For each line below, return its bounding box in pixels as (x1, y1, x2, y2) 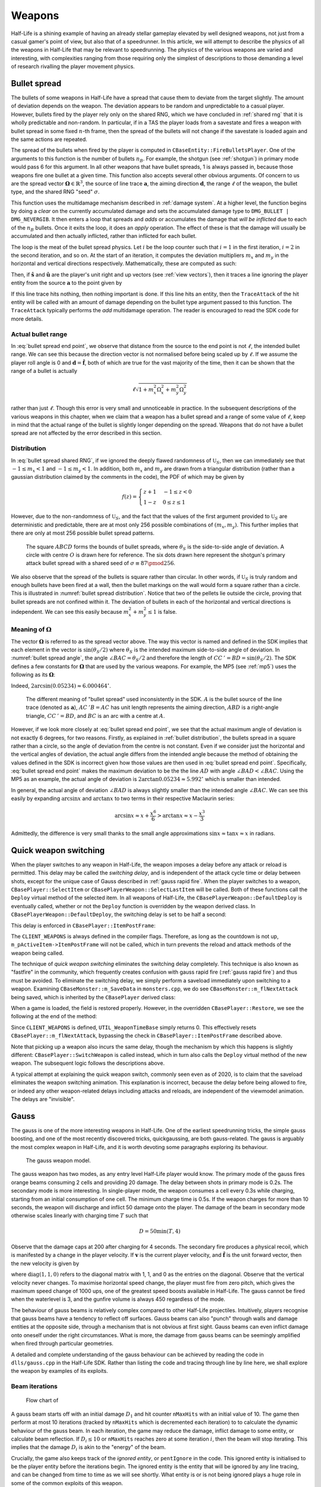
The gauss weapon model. (26, 1157, 92, 1164)
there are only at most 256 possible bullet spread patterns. (11, 529, 155, 537)
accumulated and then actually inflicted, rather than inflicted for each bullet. (11, 233, 197, 240)
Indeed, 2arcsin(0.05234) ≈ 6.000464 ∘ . (11, 681, 111, 689)
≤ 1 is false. (147, 608, 177, 616)
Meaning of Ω (11, 625, 52, 633)
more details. (11, 315, 43, 322)
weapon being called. (11, 949, 64, 956)
